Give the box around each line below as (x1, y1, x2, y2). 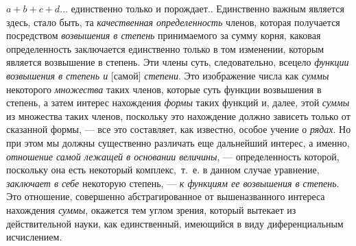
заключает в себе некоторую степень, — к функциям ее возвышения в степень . (6, 175, 340, 190)
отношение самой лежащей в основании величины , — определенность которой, (6, 149, 340, 163)
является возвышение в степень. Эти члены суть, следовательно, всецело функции (6, 55, 349, 69)
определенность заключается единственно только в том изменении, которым (6, 41, 324, 56)
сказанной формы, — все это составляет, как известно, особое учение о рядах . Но (6, 122, 351, 136)
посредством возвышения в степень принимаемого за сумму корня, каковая (6, 28, 321, 42)
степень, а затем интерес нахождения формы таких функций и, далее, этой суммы (6, 95, 350, 110)
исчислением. (6, 230, 62, 244)
